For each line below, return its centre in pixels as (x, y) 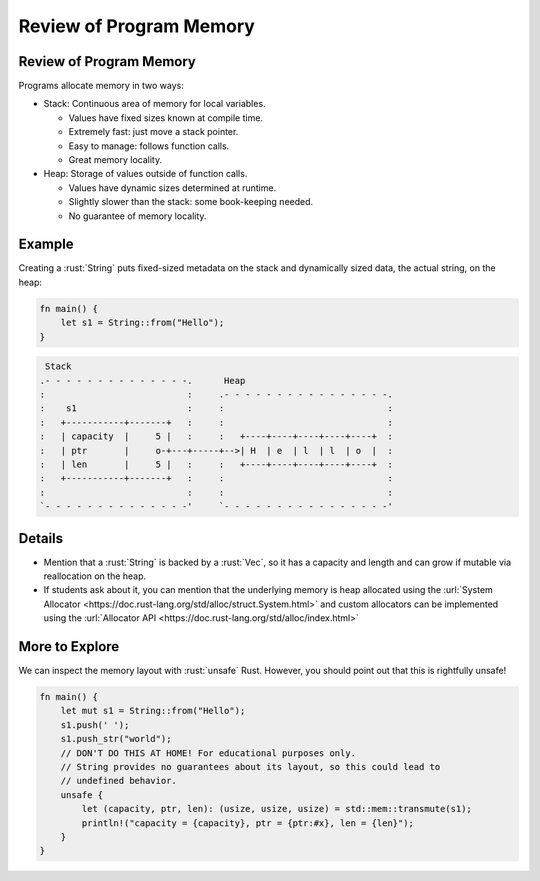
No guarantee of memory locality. (137, 216)
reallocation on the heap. (95, 576)
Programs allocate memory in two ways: (101, 86)
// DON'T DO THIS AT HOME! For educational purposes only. (208, 753)
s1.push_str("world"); (116, 739)
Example (46, 244)
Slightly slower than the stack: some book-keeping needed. (191, 202)
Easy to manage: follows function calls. (149, 146)
